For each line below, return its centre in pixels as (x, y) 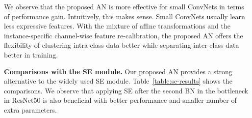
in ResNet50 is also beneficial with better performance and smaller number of (120, 100)
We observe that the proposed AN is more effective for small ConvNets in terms (124, 6)
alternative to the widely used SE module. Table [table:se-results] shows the (118, 81)
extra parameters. (30, 109)
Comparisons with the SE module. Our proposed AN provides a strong (118, 71)
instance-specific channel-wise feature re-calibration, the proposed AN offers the (124, 35)
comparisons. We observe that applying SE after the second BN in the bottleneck (126, 90)
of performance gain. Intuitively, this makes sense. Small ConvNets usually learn (125, 16)
